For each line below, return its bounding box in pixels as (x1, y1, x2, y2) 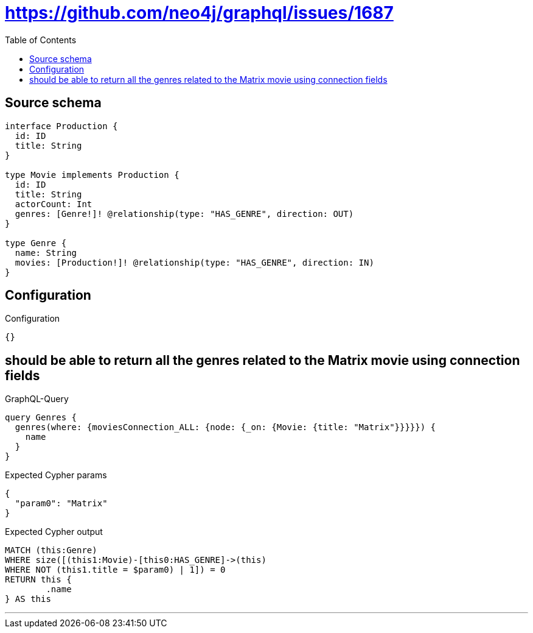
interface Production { (5, 121, 118, 131)
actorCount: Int (15, 199, 92, 209)
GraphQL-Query (5, 394, 69, 405)
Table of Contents (5, 34, 77, 45)
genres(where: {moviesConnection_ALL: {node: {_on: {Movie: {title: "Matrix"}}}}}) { (15, 422, 436, 433)
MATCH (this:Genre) (5, 545, 97, 556)
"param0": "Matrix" (15, 498, 108, 509)
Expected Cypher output (5, 526, 103, 537)
